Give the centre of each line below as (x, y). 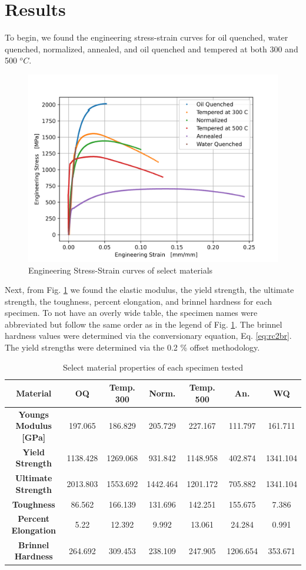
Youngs (34, 414)
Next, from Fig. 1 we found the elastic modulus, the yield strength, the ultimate (149, 290)
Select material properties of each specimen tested (153, 367)
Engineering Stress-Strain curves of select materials (121, 270)
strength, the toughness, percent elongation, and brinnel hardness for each (139, 301)
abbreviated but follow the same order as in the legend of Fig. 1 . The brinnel (144, 324)
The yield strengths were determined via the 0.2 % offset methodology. (132, 347)
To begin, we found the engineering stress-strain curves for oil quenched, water (147, 37)
